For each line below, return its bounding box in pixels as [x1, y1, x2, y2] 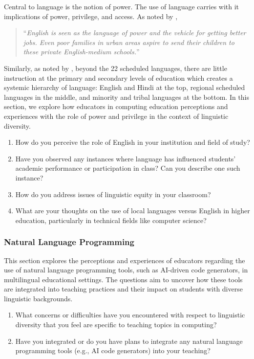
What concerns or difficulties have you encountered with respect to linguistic [15, 310, 245, 320]
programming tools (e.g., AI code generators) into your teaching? [15, 345, 211, 356]
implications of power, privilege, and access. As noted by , [4, 11, 178, 21]
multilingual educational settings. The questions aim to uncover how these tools [4, 274, 243, 284]
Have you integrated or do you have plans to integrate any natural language [15, 336, 243, 346]
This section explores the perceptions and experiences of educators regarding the [4, 255, 245, 265]
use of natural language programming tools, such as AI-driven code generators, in [4, 265, 248, 275]
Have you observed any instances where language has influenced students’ [15, 153, 236, 163]
